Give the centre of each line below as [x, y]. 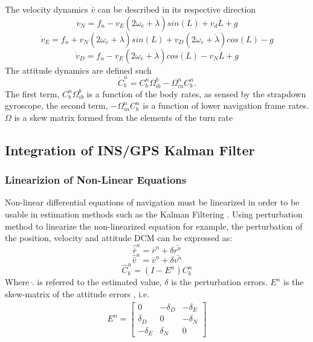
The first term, [32, 93]
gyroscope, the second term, [56, 105]
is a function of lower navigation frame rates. [226, 105]
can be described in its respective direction [177, 9]
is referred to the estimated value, [99, 282]
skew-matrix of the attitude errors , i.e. [77, 293]
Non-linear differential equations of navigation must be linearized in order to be [152, 202]
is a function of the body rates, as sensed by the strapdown [196, 93]
